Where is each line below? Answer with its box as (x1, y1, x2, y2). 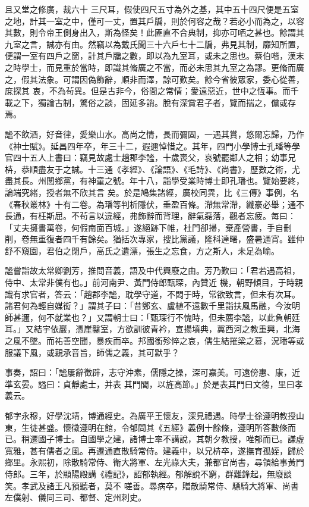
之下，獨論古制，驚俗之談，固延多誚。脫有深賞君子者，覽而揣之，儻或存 (12, 96, 296, 108)
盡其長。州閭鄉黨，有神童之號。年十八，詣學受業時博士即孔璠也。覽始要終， (5, 174, 304, 187)
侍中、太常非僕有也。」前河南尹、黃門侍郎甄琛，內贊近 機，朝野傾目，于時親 (5, 276, 303, 289)
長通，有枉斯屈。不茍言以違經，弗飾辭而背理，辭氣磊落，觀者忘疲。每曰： (5, 209, 296, 222)
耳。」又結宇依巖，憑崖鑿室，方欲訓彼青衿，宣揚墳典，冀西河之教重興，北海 (5, 323, 300, 335)
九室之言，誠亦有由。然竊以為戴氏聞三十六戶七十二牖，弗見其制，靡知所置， (5, 37, 304, 50)
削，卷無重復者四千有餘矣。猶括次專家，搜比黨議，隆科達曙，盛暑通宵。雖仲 (5, 233, 304, 245)
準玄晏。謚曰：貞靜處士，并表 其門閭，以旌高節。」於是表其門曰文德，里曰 (5, 377, 295, 390)
